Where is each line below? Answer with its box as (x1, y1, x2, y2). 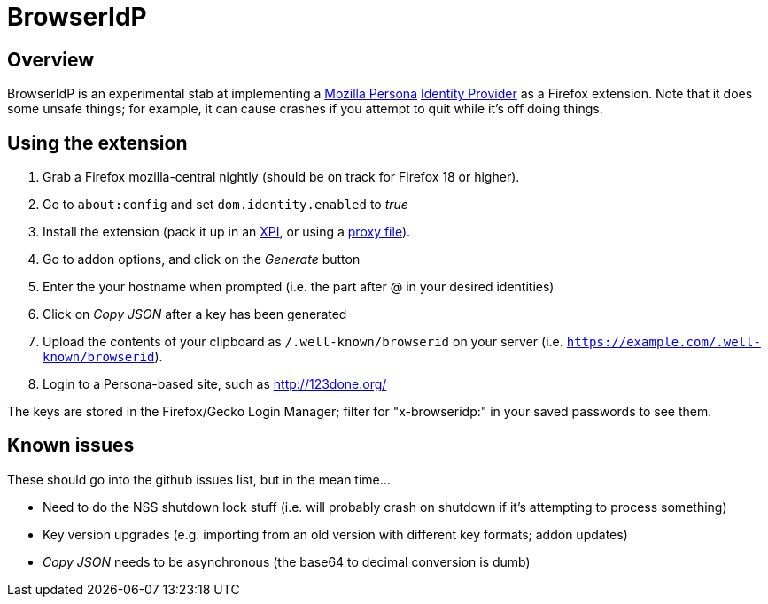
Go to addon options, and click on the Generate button (43, 252, 361, 267)
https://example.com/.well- (566, 335, 761, 350)
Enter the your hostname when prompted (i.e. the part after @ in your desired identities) (43, 279, 555, 295)
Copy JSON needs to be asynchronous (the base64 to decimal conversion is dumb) (43, 554, 531, 569)
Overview (7, 48, 95, 71)
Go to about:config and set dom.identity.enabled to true (43, 197, 408, 213)
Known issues (7, 434, 135, 457)
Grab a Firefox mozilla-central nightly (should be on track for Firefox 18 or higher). (43, 169, 520, 185)
